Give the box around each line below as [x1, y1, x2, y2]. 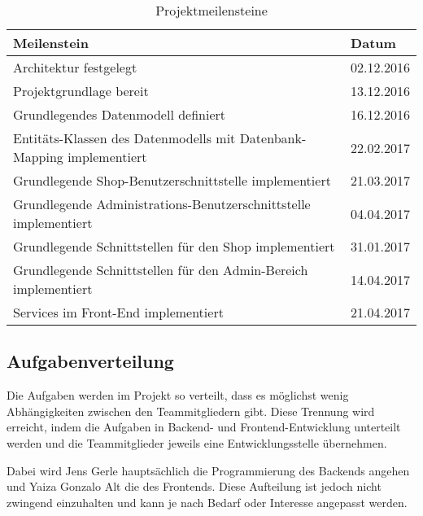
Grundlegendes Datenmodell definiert [13, 105, 225, 124]
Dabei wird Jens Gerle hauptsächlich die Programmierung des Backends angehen [7, 461, 410, 479]
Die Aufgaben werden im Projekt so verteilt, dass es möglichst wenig [7, 387, 349, 404]
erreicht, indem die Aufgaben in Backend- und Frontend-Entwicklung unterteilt [7, 418, 401, 435]
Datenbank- [239, 129, 307, 147]
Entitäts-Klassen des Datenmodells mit [13, 129, 236, 147]
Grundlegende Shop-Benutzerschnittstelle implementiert [13, 171, 331, 190]
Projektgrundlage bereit [13, 81, 149, 100]
